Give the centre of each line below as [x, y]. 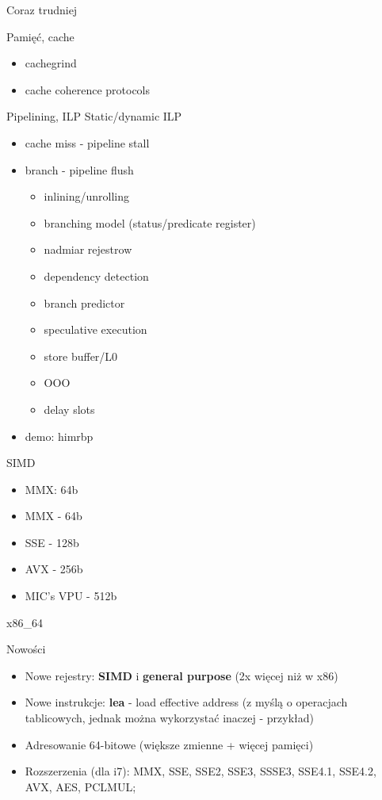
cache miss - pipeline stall [87, 142]
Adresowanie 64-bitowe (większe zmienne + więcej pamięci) [169, 744]
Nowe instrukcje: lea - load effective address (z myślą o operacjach [186, 702]
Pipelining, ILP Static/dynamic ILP [94, 116]
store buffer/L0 [81, 356]
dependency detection [96, 276]
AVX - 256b [54, 569]
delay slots [69, 409]
